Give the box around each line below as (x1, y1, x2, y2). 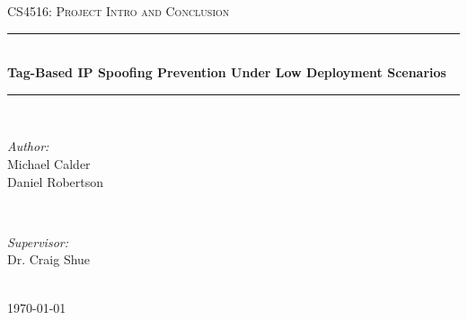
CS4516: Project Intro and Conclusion (7, 2, 230, 20)
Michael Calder (7, 154, 91, 173)
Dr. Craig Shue (7, 250, 91, 269)
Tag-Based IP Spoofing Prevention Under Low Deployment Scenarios (7, 63, 446, 82)
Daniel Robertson (7, 172, 104, 191)
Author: (7, 137, 49, 156)
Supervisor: (7, 232, 68, 251)
